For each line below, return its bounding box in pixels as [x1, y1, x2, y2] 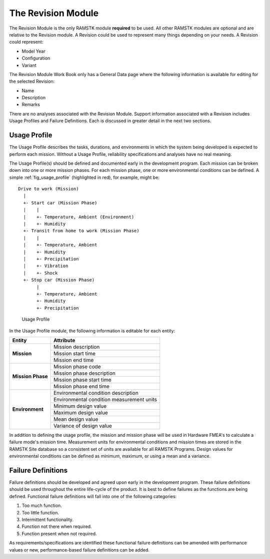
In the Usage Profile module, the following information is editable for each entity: [9, 328, 175, 334]
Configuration [21, 55, 50, 61]
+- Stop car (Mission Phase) [23, 277, 95, 283]
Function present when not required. [21, 530, 97, 536]
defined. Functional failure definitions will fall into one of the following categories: [9, 493, 177, 499]
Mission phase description [53, 370, 116, 377]
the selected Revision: [9, 78, 55, 85]
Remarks [21, 102, 40, 108]
